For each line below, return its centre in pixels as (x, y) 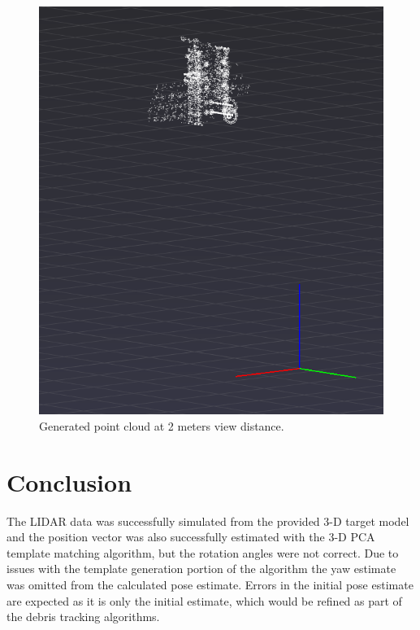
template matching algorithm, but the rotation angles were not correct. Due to (203, 552)
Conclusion (69, 481)
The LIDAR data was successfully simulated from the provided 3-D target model (208, 521)
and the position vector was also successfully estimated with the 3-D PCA (191, 537)
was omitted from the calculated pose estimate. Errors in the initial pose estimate (210, 585)
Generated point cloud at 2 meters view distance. (162, 425)
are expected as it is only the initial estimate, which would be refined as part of (204, 600)
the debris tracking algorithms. (83, 617)
